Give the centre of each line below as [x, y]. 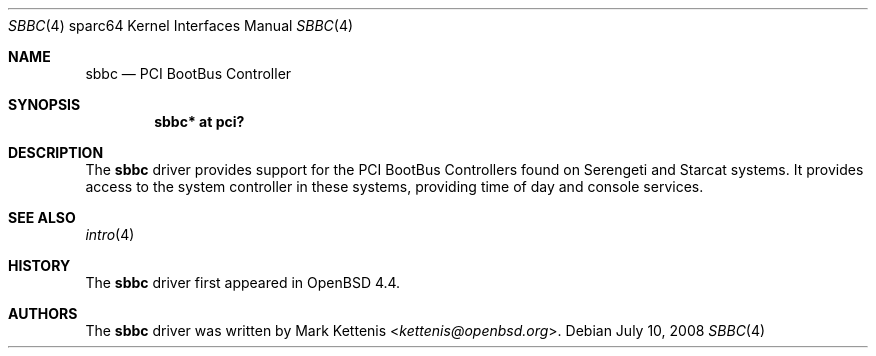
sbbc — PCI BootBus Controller [188, 73]
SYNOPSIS [44, 104]
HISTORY [39, 265]
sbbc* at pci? [199, 121]
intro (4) [110, 234]
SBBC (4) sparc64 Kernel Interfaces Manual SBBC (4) [181, 25]
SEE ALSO [42, 217]
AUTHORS [43, 313]
